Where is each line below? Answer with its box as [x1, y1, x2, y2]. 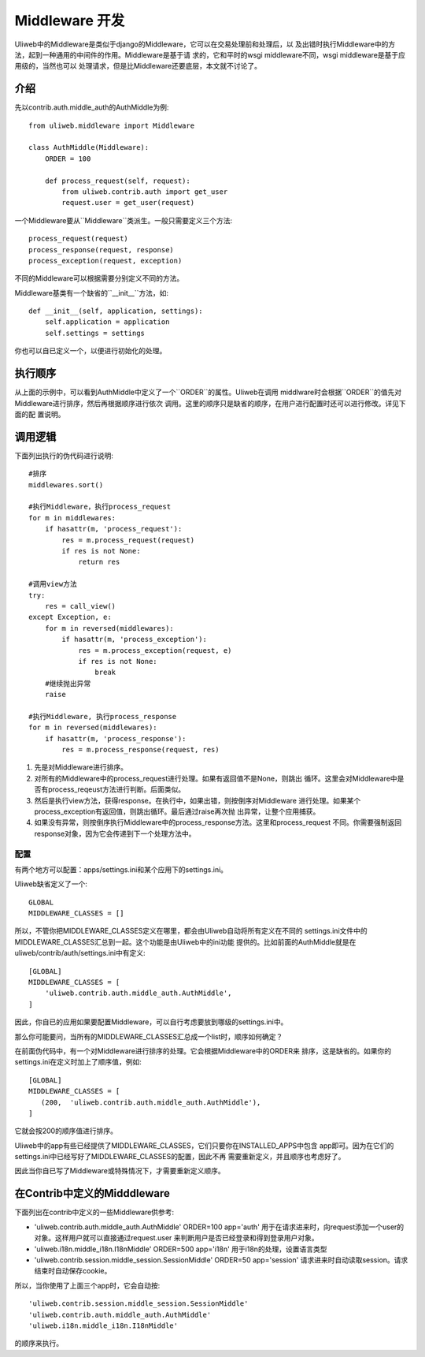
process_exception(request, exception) [28, 256, 183, 265]
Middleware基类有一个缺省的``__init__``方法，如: [14, 288, 169, 297]
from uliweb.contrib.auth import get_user [61, 187, 228, 196]
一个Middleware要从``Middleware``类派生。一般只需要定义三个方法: [14, 215, 233, 225]
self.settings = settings [44, 328, 146, 337]
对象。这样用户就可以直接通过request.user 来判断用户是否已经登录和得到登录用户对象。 [34, 1233, 319, 1243]
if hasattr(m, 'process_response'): [44, 734, 187, 743]
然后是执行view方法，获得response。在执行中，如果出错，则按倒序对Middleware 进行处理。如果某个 [34, 796, 361, 805]
